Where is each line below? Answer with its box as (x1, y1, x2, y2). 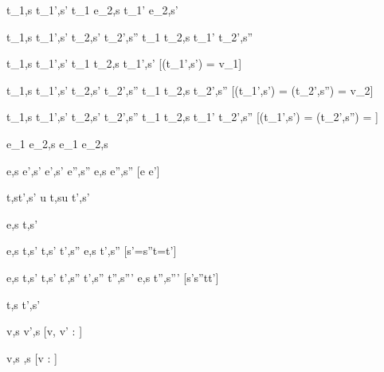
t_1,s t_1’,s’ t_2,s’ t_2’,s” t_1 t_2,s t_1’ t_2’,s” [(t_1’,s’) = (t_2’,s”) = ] (6, 108, 378, 125)
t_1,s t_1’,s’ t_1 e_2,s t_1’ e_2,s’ (6, 2, 178, 18)
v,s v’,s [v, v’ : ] (6, 323, 83, 339)
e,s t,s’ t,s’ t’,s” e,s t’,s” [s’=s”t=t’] (6, 242, 177, 259)
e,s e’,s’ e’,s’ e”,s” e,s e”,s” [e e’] (6, 162, 160, 178)
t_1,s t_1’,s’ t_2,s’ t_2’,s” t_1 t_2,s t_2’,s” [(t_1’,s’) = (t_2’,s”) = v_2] (6, 81, 374, 98)
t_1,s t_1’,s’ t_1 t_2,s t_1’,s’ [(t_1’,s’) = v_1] (6, 55, 242, 72)
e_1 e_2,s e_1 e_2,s (6, 135, 108, 151)
